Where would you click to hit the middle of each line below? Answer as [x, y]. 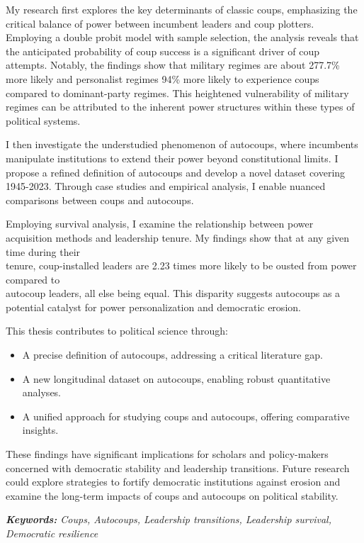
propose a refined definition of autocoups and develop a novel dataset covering [176, 172]
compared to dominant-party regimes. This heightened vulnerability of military [177, 93]
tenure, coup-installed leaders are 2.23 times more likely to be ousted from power [181, 265]
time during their [43, 251]
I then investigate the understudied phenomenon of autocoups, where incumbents [182, 144]
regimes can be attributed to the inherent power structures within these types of [180, 107]
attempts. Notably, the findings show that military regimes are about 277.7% [173, 65]
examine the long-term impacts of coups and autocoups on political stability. [172, 495]
